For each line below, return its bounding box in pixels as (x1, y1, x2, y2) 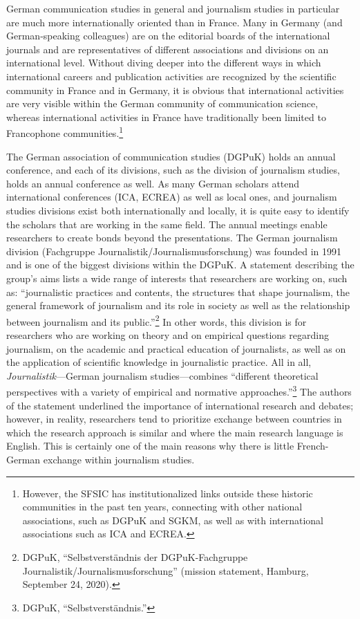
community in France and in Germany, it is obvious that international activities (6, 82, 344, 97)
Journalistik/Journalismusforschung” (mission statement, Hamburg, (22, 563, 309, 578)
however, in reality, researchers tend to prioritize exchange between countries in (6, 412, 342, 426)
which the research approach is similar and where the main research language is (6, 425, 343, 439)
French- (296, 438, 329, 453)
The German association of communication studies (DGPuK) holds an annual (6, 149, 336, 163)
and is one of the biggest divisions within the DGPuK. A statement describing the (6, 257, 354, 272)
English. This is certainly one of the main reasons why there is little (6, 438, 294, 453)
